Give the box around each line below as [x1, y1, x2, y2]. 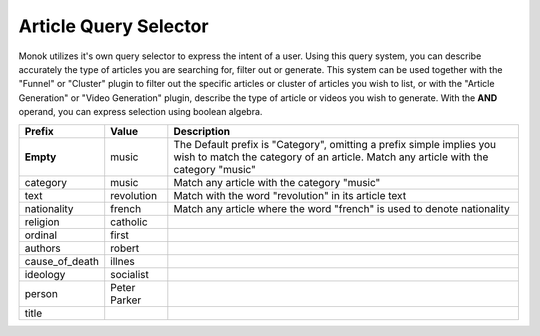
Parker [110, 293, 142, 307]
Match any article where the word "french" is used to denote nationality [173, 201, 510, 215]
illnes [110, 254, 135, 268]
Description [173, 124, 231, 138]
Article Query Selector [18, 15, 209, 37]
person [24, 286, 59, 300]
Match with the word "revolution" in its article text [173, 188, 407, 202]
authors [24, 241, 61, 255]
